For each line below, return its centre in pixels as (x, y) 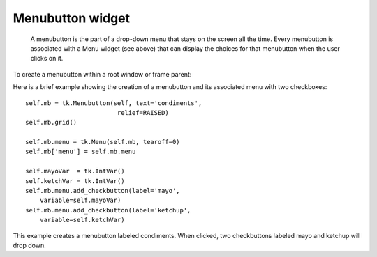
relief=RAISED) (143, 112)
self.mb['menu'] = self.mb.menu (81, 152)
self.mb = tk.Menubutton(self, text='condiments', (114, 103)
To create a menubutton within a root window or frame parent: (102, 74)
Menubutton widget (72, 18)
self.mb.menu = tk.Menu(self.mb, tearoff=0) (103, 142)
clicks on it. (47, 59)
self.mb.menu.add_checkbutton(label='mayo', (103, 191)
